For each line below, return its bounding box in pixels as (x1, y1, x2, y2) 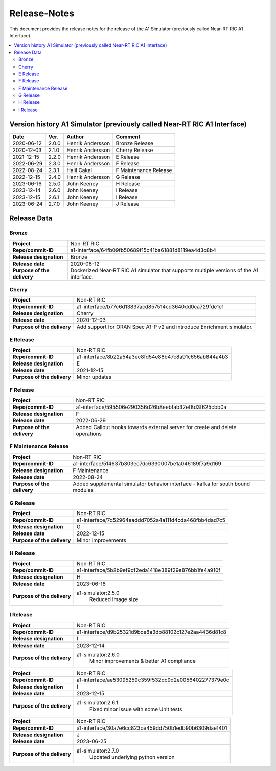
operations (76, 430, 102, 437)
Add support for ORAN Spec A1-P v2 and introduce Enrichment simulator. (77, 323, 253, 330)
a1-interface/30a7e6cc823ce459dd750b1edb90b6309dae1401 (77, 724, 227, 732)
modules (72, 486, 94, 494)
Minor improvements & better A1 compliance (89, 657, 196, 665)
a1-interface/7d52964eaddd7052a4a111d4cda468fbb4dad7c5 (77, 517, 226, 524)
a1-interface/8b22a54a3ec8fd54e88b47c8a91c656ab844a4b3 (77, 353, 228, 360)
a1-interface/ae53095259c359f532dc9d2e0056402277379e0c (77, 676, 229, 683)
